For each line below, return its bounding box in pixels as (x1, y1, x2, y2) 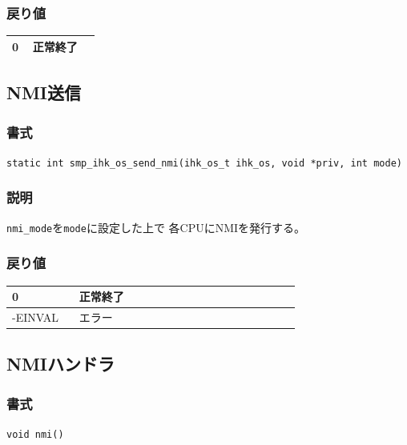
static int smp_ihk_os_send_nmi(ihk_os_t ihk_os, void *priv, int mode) (6, 157, 402, 169)
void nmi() (6, 429, 64, 440)
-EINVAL (12, 308, 58, 325)
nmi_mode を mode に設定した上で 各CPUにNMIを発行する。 (6, 218, 306, 235)
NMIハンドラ (6, 351, 115, 376)
